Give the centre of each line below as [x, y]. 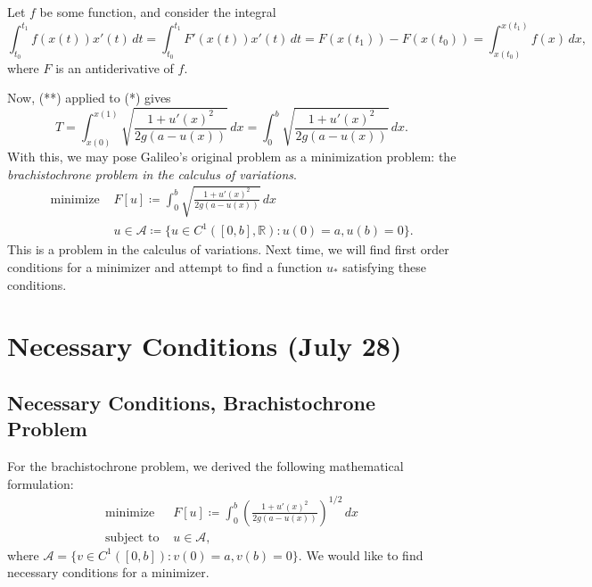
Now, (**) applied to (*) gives [89, 98]
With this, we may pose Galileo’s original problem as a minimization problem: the [232, 157]
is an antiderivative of [115, 67]
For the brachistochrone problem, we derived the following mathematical [206, 466]
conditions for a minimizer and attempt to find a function [165, 266]
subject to [132, 537]
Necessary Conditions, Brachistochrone [191, 402]
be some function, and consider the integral [158, 12]
